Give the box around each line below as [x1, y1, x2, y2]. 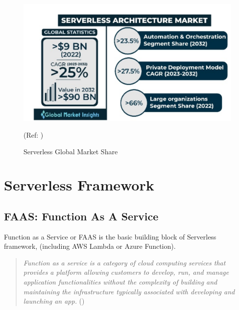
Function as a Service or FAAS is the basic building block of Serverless [4, 231, 216, 241]
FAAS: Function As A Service [4, 208, 159, 223]
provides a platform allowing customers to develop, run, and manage [23, 267, 229, 277]
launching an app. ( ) [23, 296, 85, 306]
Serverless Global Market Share [24, 146, 118, 156]
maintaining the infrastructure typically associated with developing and [23, 286, 235, 296]
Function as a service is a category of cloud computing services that [23, 257, 226, 267]
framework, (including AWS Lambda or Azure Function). [4, 241, 176, 251]
